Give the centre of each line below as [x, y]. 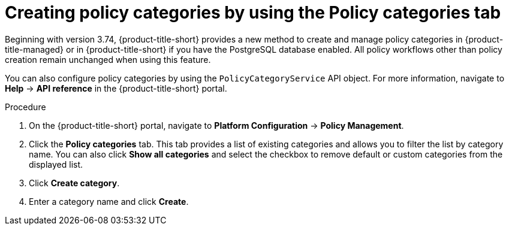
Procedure [25, 107]
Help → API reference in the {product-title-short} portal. [116, 88]
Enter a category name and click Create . [109, 201]
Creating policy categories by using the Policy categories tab [253, 13]
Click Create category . [74, 183]
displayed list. [56, 164]
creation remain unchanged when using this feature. [108, 59]
